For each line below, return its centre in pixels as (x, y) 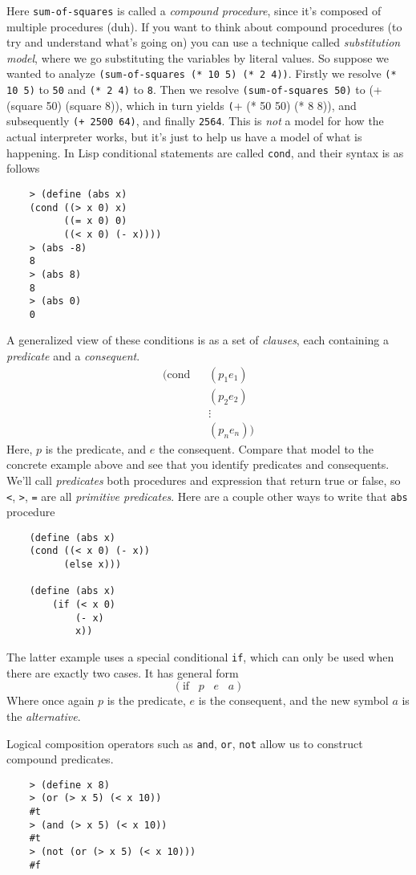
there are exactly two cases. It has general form (123, 672)
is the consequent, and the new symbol (293, 700)
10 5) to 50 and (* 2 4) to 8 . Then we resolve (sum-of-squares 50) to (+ (194, 90)
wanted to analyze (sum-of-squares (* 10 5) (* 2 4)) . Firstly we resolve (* (202, 73)
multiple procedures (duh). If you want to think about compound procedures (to (204, 26)
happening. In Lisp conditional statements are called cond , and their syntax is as (205, 152)
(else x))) (93, 565)
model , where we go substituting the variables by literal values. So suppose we (198, 57)
